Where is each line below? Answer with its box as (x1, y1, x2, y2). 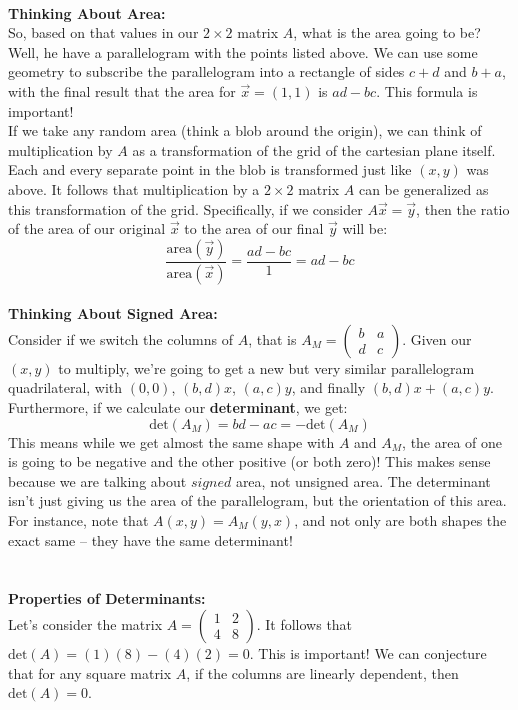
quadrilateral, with (8, 377, 123, 398)
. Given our (402, 328, 472, 349)
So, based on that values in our (8, 22, 199, 43)
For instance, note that (8, 509, 149, 530)
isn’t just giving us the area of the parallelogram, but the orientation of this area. (8, 490, 507, 511)
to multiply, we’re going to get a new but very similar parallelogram (58, 357, 475, 378)
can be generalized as (358, 178, 489, 199)
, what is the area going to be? (293, 22, 481, 43)
